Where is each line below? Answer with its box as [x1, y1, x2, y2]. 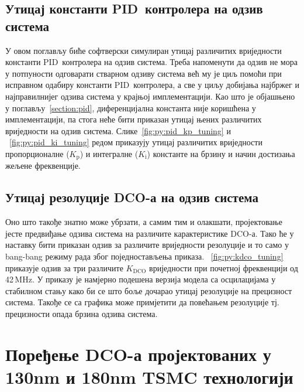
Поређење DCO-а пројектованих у [5, 342, 271, 366]
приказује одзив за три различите [5, 261, 123, 274]
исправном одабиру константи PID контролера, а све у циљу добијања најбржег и [5, 79, 299, 91]
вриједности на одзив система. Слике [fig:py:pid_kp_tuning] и [5, 124, 231, 137]
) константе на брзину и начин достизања [147, 147, 295, 159]
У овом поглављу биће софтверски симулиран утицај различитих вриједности [5, 44, 282, 56]
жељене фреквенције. [5, 159, 81, 172]
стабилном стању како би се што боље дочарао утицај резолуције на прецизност [5, 284, 292, 296]
